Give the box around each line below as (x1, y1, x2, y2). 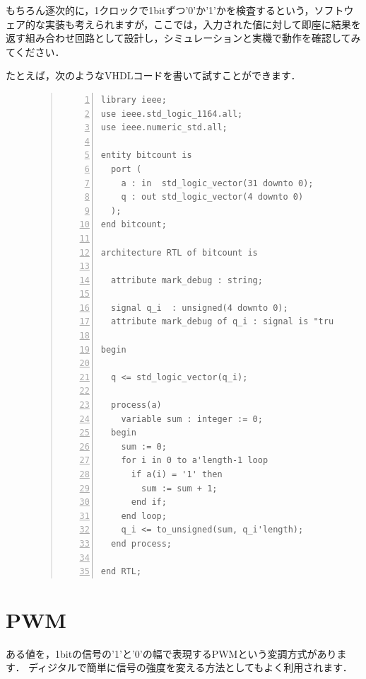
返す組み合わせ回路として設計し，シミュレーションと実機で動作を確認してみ (6, 30, 361, 45)
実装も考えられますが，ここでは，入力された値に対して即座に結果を (45, 16, 361, 31)
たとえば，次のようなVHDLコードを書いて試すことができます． (6, 68, 301, 83)
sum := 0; (121, 441, 167, 452)
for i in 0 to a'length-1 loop (121, 455, 268, 466)
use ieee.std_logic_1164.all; (100, 108, 243, 119)
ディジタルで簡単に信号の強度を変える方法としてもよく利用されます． (28, 660, 353, 675)
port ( (111, 164, 142, 174)
